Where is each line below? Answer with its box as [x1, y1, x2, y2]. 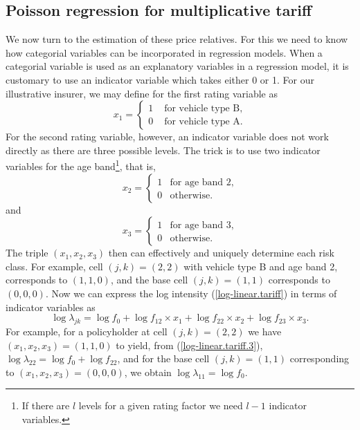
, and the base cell [110, 272, 188, 287]
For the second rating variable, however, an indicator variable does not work [6, 129, 329, 144]
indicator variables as [6, 299, 96, 314]
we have [248, 324, 282, 338]
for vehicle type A [164, 116, 240, 127]
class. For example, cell [6, 259, 103, 273]
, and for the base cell [117, 351, 210, 366]
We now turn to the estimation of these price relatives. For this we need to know [6, 32, 348, 46]
